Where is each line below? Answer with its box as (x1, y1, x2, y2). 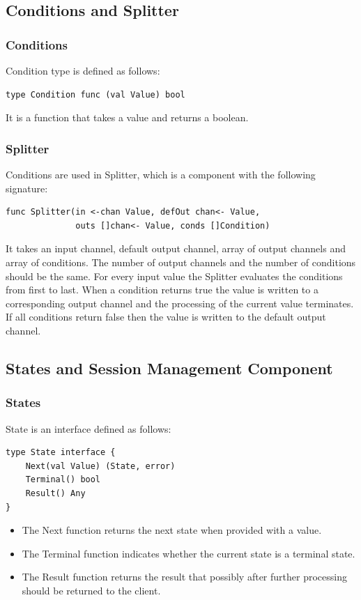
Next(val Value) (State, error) (25, 461, 176, 471)
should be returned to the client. (22, 583, 161, 597)
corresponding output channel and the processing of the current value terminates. (6, 295, 354, 310)
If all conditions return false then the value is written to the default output (6, 309, 326, 324)
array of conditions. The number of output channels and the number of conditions (6, 254, 356, 269)
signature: (6, 180, 48, 195)
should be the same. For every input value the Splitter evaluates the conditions (6, 268, 343, 283)
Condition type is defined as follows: (6, 63, 160, 77)
